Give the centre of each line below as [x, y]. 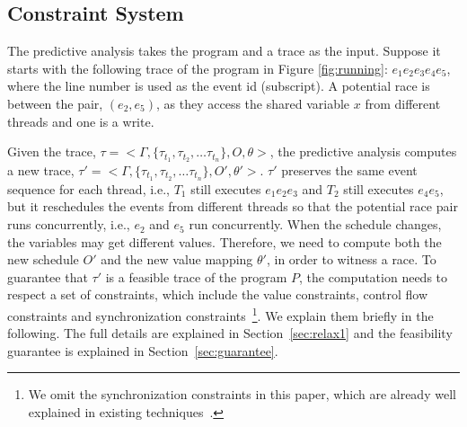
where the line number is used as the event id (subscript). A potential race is [219, 86]
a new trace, [41, 170]
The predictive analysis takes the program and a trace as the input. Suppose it [224, 51]
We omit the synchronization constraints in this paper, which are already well [242, 394]
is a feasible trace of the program [196, 276]
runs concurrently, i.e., [69, 224]
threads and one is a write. [81, 121]
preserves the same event [349, 170]
